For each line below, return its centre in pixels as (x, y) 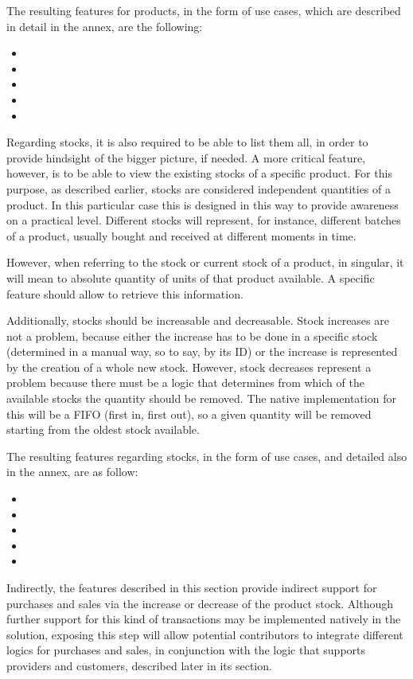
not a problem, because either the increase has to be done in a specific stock (192, 336)
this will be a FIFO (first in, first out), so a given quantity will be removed (189, 414)
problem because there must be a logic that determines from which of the (185, 382)
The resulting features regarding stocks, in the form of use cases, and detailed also (207, 456)
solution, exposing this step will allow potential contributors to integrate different (205, 634)
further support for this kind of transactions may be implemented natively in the (204, 619)
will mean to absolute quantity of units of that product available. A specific (191, 277)
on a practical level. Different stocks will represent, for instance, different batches (204, 220)
